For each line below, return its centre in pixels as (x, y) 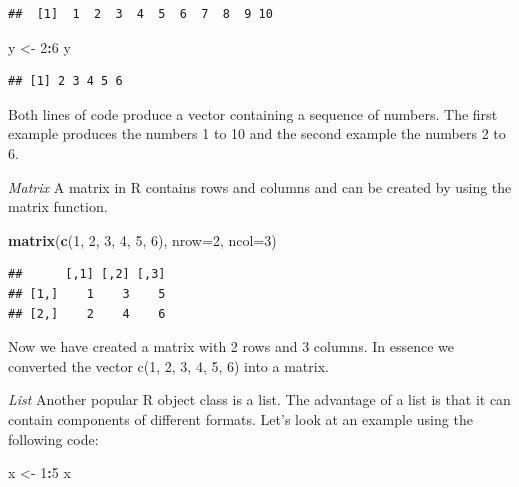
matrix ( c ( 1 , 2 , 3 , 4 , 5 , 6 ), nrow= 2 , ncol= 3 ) (142, 239)
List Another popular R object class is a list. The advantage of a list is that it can (259, 399)
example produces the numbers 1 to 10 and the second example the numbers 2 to (257, 133)
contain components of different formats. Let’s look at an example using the (240, 418)
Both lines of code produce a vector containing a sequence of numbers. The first (253, 113)
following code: (53, 438)
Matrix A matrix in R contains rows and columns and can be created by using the (260, 186)
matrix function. (58, 206)
